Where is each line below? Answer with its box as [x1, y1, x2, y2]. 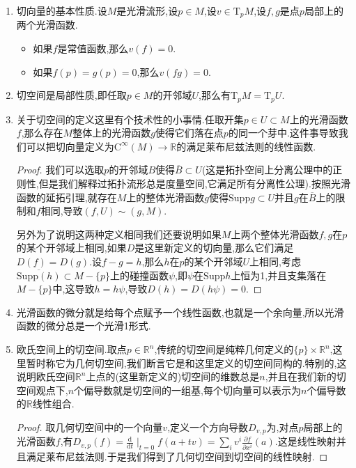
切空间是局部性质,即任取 [16, 88, 127, 102]
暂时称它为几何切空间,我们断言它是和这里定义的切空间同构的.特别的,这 [26, 355, 347, 370]
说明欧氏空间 [16, 369, 75, 384]
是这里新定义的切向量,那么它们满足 [134, 240, 294, 255]
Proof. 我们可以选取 [16, 162, 105, 177]
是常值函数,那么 [57, 41, 129, 56]
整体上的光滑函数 [72, 125, 151, 140]
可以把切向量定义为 [26, 139, 114, 153]
